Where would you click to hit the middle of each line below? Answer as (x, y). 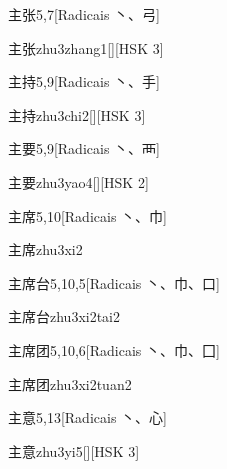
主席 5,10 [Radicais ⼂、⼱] (87, 215)
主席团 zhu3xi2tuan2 (70, 383)
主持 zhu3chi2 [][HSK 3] (77, 114)
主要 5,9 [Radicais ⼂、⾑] (84, 148)
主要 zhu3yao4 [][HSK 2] (78, 181)
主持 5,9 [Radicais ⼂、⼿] (84, 81)
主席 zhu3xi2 (45, 249)
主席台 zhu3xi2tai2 (64, 316)
